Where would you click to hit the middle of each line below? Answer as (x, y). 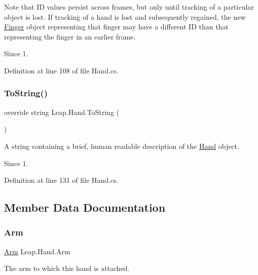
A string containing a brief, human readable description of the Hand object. (122, 146)
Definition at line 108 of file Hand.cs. (61, 70)
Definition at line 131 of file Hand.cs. (61, 180)
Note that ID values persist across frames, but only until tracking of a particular (129, 7)
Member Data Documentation (85, 207)
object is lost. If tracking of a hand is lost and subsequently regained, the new (125, 16)
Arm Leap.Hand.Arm (37, 251)
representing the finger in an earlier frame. (70, 36)
